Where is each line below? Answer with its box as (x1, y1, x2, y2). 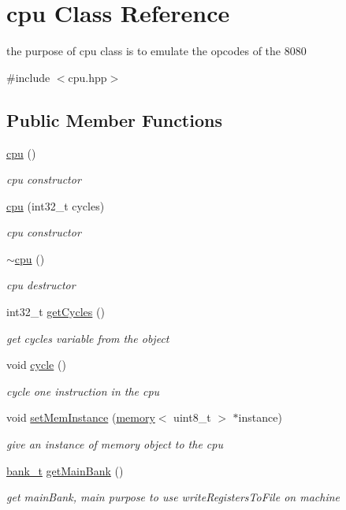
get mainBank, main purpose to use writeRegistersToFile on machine (6, 489, 340, 505)
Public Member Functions (6, 107, 222, 132)
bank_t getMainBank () (6, 462, 124, 478)
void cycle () (6, 356, 66, 373)
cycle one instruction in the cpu (6, 382, 160, 399)
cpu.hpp (68, 69, 107, 85)
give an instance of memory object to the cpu (6, 436, 223, 452)
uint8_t (173, 409, 211, 426)
